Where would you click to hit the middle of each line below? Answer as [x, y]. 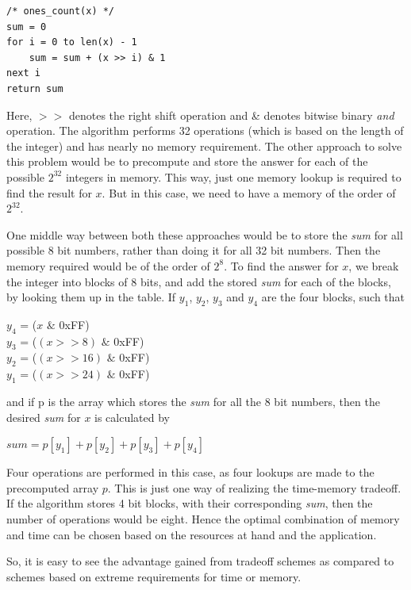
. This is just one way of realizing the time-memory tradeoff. [254, 487]
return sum [35, 88]
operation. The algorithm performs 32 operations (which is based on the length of [205, 130]
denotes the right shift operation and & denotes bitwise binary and [231, 115]
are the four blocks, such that [333, 297]
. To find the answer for [281, 265]
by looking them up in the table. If [91, 297]
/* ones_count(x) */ [61, 11]
